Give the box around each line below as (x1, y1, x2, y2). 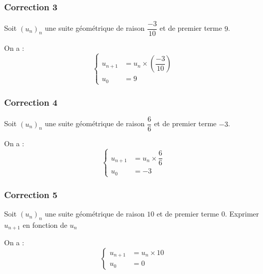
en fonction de (23, 219, 68, 230)
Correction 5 (4, 188, 58, 201)
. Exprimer (224, 208, 259, 219)
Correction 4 (4, 95, 58, 108)
